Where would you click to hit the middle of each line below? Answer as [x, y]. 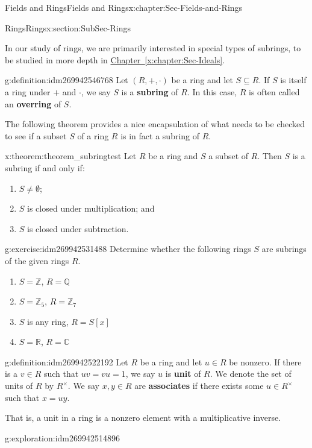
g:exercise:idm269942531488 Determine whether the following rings [128, 249]
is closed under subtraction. [78, 228]
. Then [270, 156]
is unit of [183, 374]
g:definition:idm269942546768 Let [67, 80]
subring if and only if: [45, 167]
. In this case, [212, 91]
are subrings [284, 249]
